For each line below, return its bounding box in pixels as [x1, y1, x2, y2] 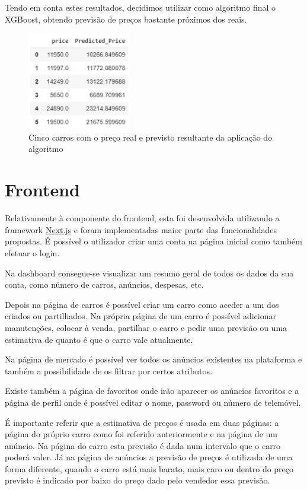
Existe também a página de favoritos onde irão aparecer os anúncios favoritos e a [5, 384, 299, 397]
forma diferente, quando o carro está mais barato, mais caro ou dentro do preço [5, 462, 294, 475]
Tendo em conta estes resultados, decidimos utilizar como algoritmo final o [5, 1, 276, 13]
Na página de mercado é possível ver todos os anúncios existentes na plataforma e [5, 353, 302, 365]
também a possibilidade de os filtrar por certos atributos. [5, 364, 212, 377]
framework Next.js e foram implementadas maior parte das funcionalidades [5, 223, 277, 236]
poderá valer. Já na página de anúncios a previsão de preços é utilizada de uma [5, 451, 293, 463]
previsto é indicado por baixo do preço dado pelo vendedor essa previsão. [5, 474, 270, 486]
